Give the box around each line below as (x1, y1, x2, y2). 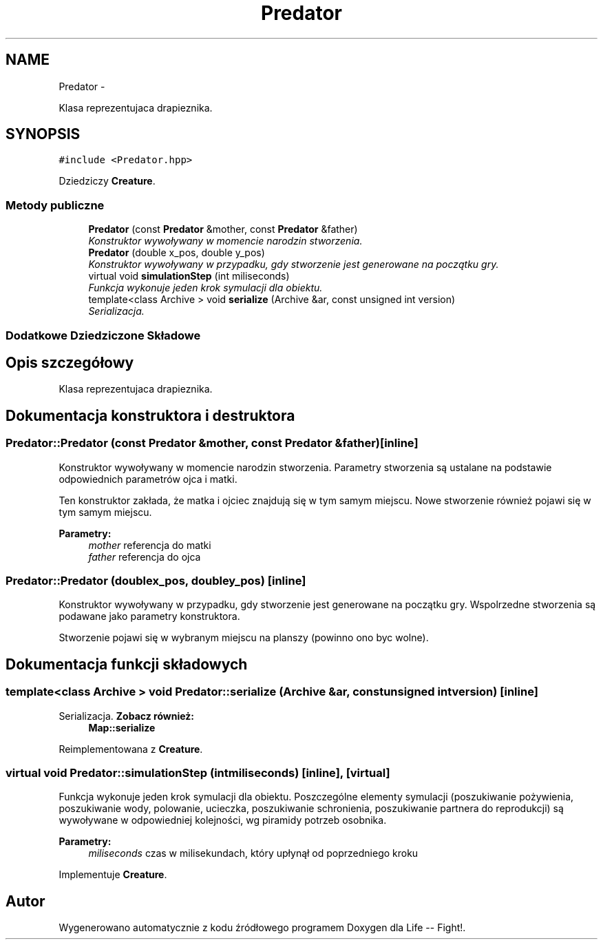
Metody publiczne (6, 198, 105, 212)
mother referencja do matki (88, 539, 211, 551)
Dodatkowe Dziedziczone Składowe (6, 328, 201, 342)
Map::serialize (88, 721, 156, 734)
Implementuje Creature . (59, 869, 167, 881)
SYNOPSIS (6, 125, 81, 143)
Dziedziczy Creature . (59, 175, 156, 187)
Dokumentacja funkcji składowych (6, 655, 248, 673)
